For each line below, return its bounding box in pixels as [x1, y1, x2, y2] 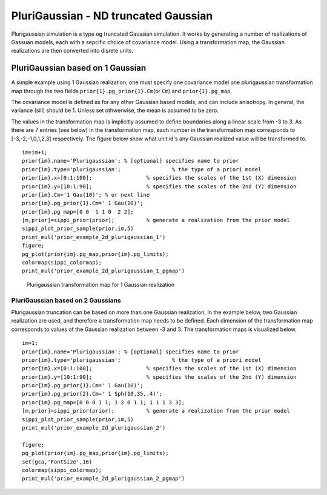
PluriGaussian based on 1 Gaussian [11, 63, 147, 73]
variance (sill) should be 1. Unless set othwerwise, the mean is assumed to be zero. [11, 107, 219, 114]
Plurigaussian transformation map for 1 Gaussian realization [26, 281, 175, 288]
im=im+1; [22, 149, 48, 156]
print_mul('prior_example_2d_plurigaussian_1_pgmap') [22, 267, 185, 275]
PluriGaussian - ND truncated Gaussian [11, 9, 213, 22]
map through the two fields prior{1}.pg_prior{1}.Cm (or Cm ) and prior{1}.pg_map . [11, 87, 233, 94]
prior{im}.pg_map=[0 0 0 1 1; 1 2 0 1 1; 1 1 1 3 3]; [22, 399, 185, 405]
